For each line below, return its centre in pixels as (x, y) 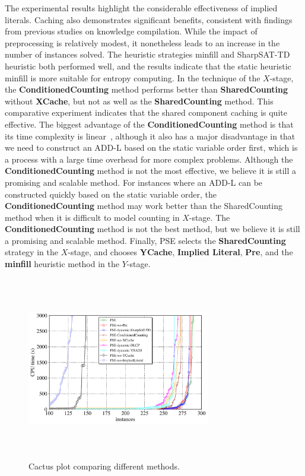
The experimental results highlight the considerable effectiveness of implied (141, 8)
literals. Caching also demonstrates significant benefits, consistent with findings (149, 19)
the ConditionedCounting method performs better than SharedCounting (147, 89)
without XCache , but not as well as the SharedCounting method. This (139, 101)
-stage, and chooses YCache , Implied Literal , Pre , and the (180, 252)
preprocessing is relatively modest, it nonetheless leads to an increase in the (142, 42)
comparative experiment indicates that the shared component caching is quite (146, 112)
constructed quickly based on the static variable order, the (111, 194)
